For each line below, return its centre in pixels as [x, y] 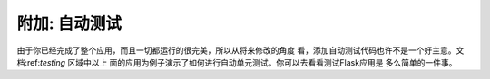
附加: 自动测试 [69, 23]
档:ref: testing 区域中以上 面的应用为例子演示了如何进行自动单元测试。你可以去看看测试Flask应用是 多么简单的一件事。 [237, 62]
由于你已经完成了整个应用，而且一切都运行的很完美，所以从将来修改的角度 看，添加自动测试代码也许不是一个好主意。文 [240, 50]
